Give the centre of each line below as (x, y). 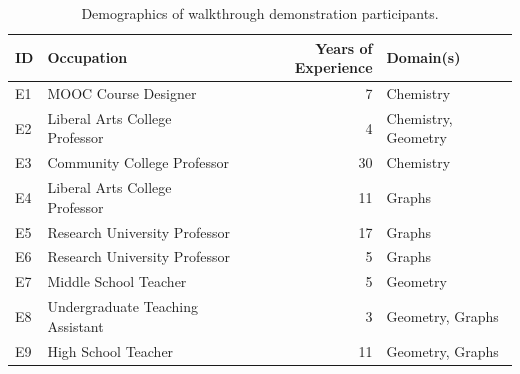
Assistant (75, 325)
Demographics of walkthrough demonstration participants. (260, 13)
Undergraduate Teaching (123, 306)
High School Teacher (110, 350)
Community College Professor (138, 162)
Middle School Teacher (117, 281)
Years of (344, 47)
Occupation (87, 57)
